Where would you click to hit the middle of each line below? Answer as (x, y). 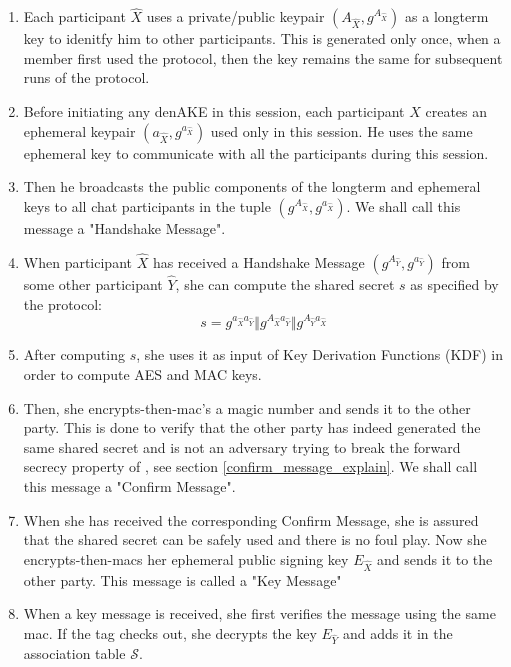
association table (74, 653)
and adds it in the (398, 632)
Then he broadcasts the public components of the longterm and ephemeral (252, 186)
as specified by (454, 284)
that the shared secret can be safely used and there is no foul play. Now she (255, 539)
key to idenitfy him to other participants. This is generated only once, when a (262, 38)
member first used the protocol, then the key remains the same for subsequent (263, 57)
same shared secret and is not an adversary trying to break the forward (242, 446)
